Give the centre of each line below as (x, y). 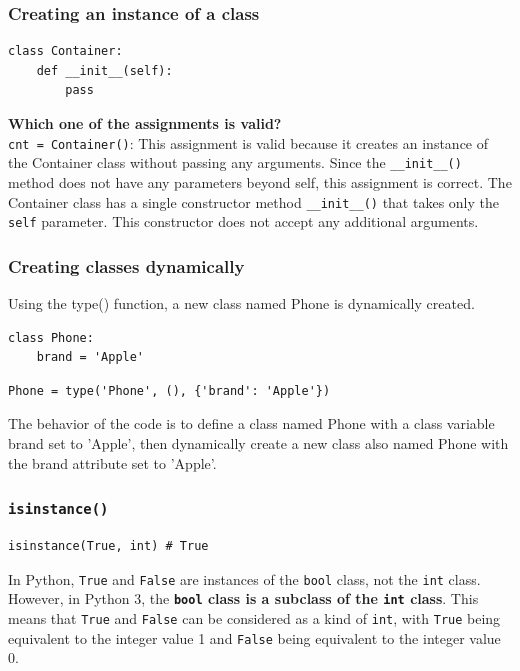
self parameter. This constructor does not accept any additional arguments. (243, 221)
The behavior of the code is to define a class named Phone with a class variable (251, 423)
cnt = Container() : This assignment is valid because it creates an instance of (248, 142)
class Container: (65, 51)
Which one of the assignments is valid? (145, 123)
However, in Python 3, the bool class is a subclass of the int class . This (243, 598)
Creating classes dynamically (126, 265)
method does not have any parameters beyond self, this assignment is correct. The (260, 181)
